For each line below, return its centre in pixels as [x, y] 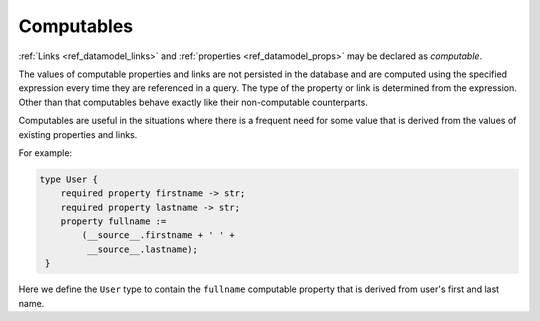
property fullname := [113, 221]
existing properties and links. [78, 134]
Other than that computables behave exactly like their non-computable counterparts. [193, 102]
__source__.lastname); [142, 249]
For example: [45, 152]
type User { [69, 179]
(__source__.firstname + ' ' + [158, 235]
